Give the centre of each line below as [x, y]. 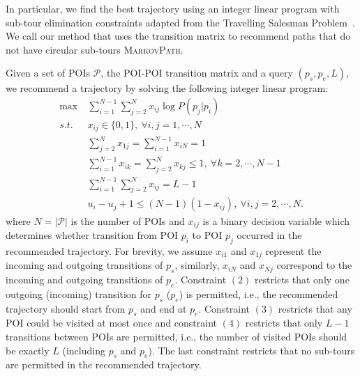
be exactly [28, 350]
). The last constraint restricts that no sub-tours [252, 350]
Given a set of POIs [48, 73]
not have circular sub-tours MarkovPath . [95, 49]
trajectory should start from [66, 308]
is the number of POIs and [128, 220]
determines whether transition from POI [92, 234]
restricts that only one [302, 279]
